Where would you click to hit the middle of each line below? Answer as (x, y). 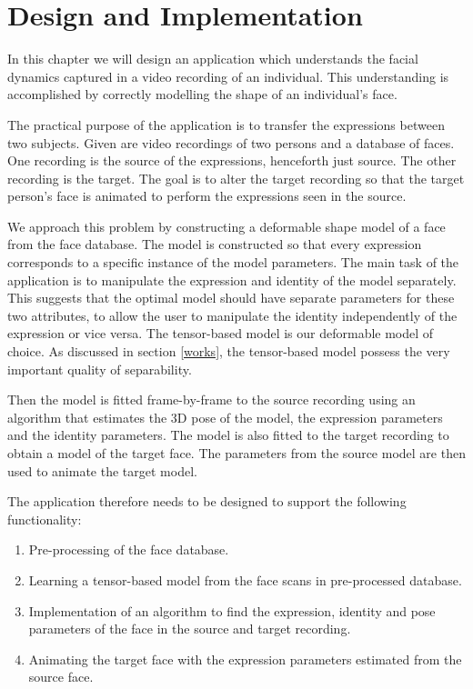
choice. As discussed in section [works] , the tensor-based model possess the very (229, 351)
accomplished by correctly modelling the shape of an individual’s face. (202, 94)
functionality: (45, 519)
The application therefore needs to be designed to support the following (207, 501)
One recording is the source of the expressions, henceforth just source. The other (232, 160)
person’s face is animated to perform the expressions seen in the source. (207, 196)
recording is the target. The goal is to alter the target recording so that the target (236, 178)
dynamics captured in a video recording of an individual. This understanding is (228, 76)
